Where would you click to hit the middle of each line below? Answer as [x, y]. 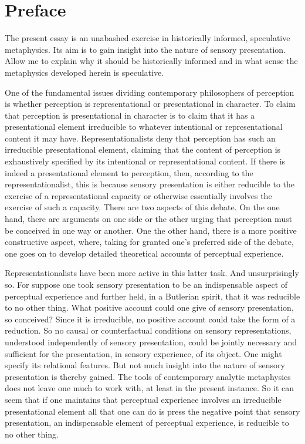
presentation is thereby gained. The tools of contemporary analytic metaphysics [148, 376]
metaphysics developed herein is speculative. [84, 72]
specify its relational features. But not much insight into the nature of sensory [145, 365]
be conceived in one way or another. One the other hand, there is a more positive [151, 230]
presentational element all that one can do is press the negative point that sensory [152, 411]
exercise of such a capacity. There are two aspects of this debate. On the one [142, 207]
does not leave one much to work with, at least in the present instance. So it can [150, 388]
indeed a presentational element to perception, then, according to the [129, 172]
